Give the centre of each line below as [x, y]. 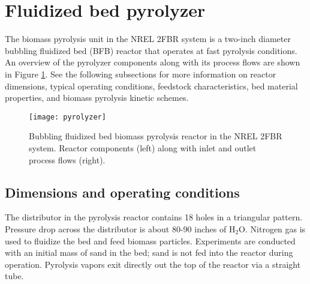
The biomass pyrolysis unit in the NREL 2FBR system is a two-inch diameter [148, 39]
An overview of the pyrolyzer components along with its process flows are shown [153, 62]
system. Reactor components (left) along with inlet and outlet [143, 147]
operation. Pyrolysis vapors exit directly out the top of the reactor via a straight [153, 264]
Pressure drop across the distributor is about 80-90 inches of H [120, 228]
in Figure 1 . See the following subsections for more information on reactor [141, 74]
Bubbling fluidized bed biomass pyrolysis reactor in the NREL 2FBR [156, 136]
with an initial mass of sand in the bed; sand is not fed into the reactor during [149, 252]
